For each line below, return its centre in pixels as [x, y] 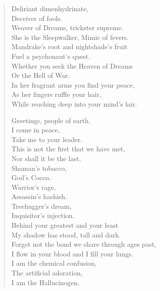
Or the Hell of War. [40, 75]
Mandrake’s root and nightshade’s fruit [69, 46]
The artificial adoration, [47, 273]
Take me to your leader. [47, 139]
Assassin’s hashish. [39, 196]
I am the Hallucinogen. [45, 282]
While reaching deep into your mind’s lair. [74, 103]
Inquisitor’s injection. [43, 215]
